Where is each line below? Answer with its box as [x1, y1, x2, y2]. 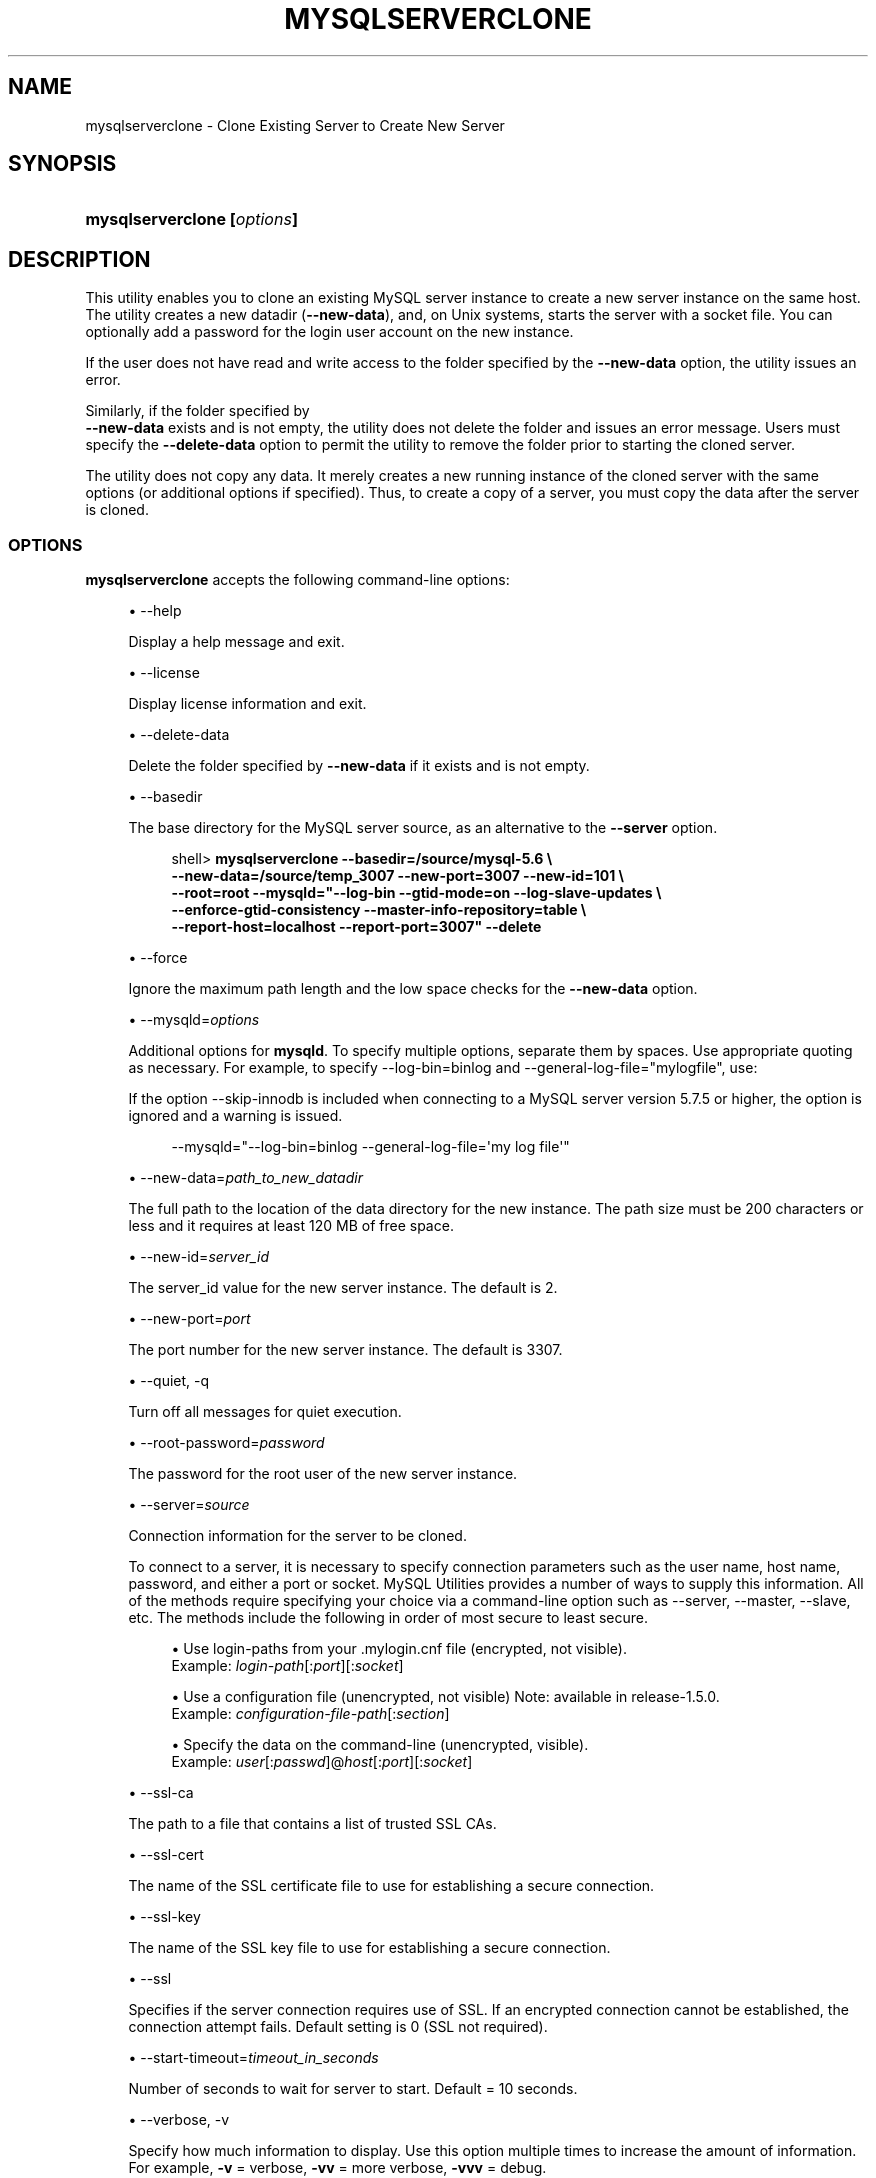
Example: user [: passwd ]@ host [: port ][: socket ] [171, 1753, 473, 1771]
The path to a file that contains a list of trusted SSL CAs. [128, 1815, 497, 1833]
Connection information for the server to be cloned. [128, 1527, 467, 1545]
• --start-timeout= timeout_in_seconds [128, 2049, 379, 2067]
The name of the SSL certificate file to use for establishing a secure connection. [128, 1877, 655, 1895]
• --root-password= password [128, 1434, 325, 1452]
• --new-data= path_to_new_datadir [128, 1169, 363, 1187]
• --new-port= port [128, 1310, 251, 1328]
